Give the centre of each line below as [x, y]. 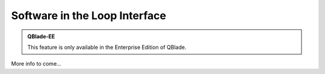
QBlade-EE [41, 36]
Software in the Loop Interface [89, 16]
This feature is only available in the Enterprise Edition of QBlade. [107, 47]
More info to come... [36, 64]
